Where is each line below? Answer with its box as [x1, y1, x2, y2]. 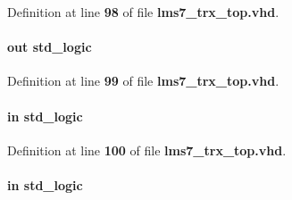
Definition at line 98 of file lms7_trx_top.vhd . [7, 3, 279, 21]
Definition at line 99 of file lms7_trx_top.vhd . [7, 71, 279, 90]
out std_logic [7, 37, 92, 56]
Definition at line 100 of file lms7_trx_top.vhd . [7, 140, 287, 159]
